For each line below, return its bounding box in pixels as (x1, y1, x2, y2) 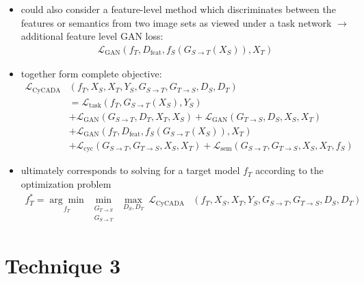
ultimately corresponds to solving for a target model (21, 163, 240, 177)
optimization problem (21, 177, 112, 191)
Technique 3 (5, 251, 121, 279)
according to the (255, 163, 324, 177)
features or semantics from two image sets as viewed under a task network (21, 15, 332, 29)
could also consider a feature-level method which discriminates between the (21, 2, 336, 16)
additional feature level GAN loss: (21, 29, 164, 43)
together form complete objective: (21, 66, 162, 80)
